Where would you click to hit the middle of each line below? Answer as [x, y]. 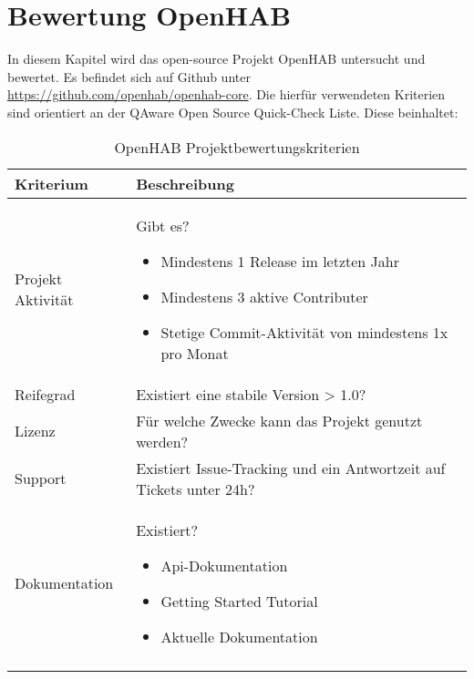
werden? [162, 441]
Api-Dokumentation [224, 565]
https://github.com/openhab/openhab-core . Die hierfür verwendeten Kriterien [227, 94]
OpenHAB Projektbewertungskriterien [237, 147]
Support [41, 478]
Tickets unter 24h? [196, 489]
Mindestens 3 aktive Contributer [264, 296]
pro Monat [195, 353]
